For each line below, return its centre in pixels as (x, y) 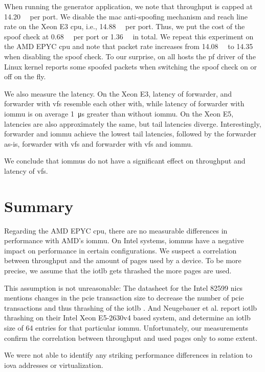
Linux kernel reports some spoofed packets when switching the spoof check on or (130, 66)
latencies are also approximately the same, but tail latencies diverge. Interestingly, (133, 123)
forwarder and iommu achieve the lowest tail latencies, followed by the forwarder (130, 134)
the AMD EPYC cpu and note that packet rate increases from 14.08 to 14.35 (129, 46)
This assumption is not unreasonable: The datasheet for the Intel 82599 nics (124, 287)
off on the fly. (25, 76)
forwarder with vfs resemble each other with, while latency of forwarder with (124, 103)
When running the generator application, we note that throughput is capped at (129, 6)
